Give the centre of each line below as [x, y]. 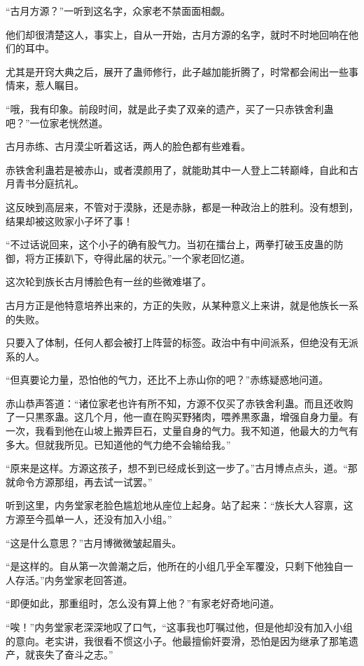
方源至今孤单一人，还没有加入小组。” [89, 519]
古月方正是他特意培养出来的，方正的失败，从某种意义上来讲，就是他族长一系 [182, 305]
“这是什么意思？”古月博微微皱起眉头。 [94, 542]
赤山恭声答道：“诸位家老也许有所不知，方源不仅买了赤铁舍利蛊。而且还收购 [180, 403]
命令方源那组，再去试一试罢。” [84, 481]
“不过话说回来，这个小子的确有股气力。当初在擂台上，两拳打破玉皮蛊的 [170, 244]
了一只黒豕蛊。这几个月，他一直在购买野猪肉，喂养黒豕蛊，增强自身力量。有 [182, 417]
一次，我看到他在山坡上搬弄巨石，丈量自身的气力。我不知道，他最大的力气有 [182, 431]
